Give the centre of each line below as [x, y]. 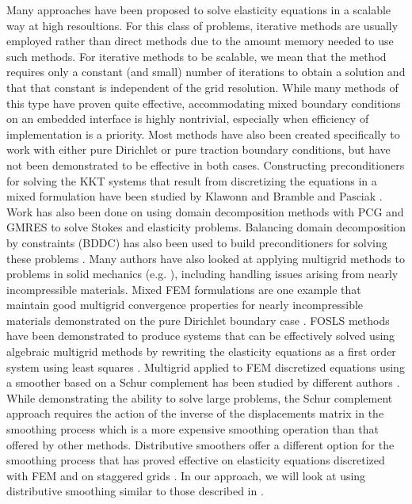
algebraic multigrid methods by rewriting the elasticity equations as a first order [201, 351]
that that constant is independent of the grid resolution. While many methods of [202, 87]
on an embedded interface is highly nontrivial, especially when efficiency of [188, 118]
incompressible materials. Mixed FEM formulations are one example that [184, 289]
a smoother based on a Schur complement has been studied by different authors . [203, 382]
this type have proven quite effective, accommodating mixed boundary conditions [204, 103]
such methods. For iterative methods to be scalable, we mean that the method [196, 56]
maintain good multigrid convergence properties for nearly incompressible [185, 305]
